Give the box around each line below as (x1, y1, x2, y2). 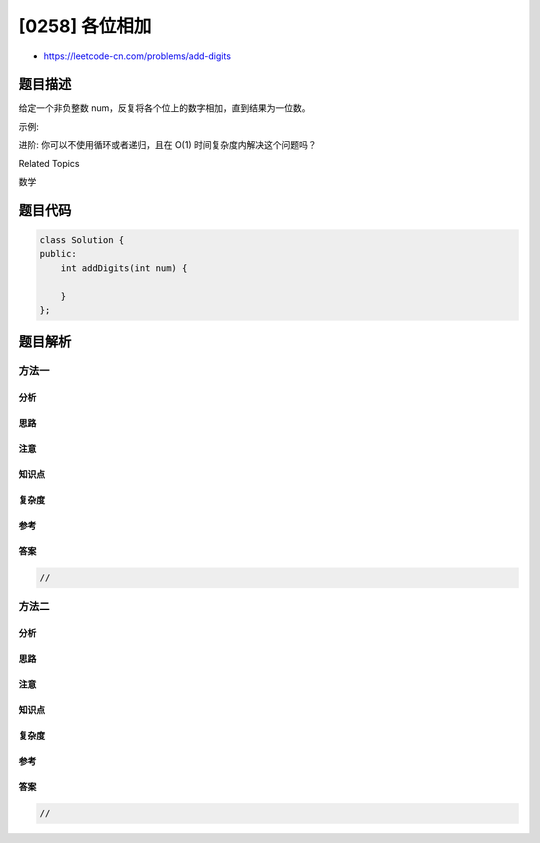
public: (39, 248, 77, 260)
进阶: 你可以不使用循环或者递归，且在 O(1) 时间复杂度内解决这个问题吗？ (18, 139, 317, 151)
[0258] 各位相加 (18, 15, 152, 37)
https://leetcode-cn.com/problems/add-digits (43, 50, 232, 62)
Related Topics (18, 157, 80, 169)
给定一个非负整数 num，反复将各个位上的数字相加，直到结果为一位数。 (18, 102, 311, 114)
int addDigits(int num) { (60, 262, 188, 274)
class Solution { (39, 235, 125, 246)
